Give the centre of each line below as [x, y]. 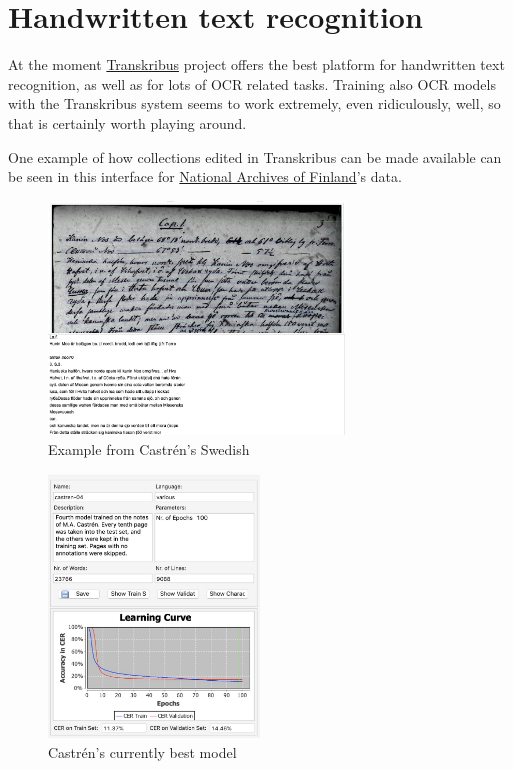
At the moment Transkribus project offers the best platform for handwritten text [256, 64]
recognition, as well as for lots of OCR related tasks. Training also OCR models [252, 83]
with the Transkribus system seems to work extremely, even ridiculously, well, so [254, 103]
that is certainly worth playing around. [127, 122]
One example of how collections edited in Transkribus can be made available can [255, 156]
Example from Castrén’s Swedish [149, 448]
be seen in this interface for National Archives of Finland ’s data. [205, 176]
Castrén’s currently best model [142, 751]
